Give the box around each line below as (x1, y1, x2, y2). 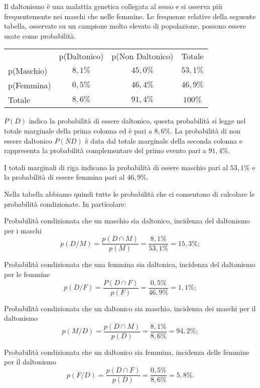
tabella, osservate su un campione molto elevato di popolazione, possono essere (4, 21, 246, 31)
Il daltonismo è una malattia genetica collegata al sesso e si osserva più (4, 1, 222, 11)
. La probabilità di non (170, 125, 240, 136)
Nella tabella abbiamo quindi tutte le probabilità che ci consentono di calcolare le (4, 188, 255, 199)
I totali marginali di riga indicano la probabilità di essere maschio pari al (4, 162, 228, 172)
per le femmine (4, 269, 50, 279)
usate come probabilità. (4, 30, 76, 41)
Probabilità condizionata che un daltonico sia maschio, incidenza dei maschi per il (4, 303, 256, 313)
